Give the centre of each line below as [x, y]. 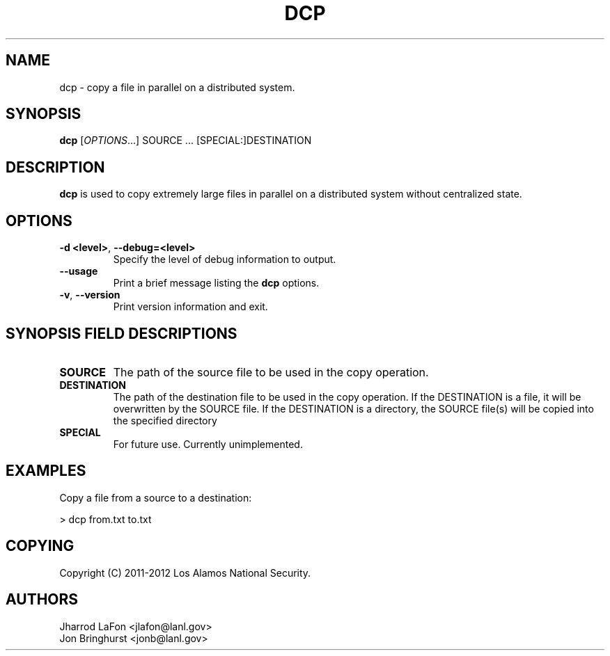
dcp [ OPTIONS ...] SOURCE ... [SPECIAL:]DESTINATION [186, 141]
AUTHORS [42, 600]
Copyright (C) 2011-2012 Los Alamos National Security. [185, 573]
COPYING [40, 546]
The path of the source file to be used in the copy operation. [271, 372]
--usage [79, 271]
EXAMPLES [46, 471]
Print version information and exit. [190, 307]
